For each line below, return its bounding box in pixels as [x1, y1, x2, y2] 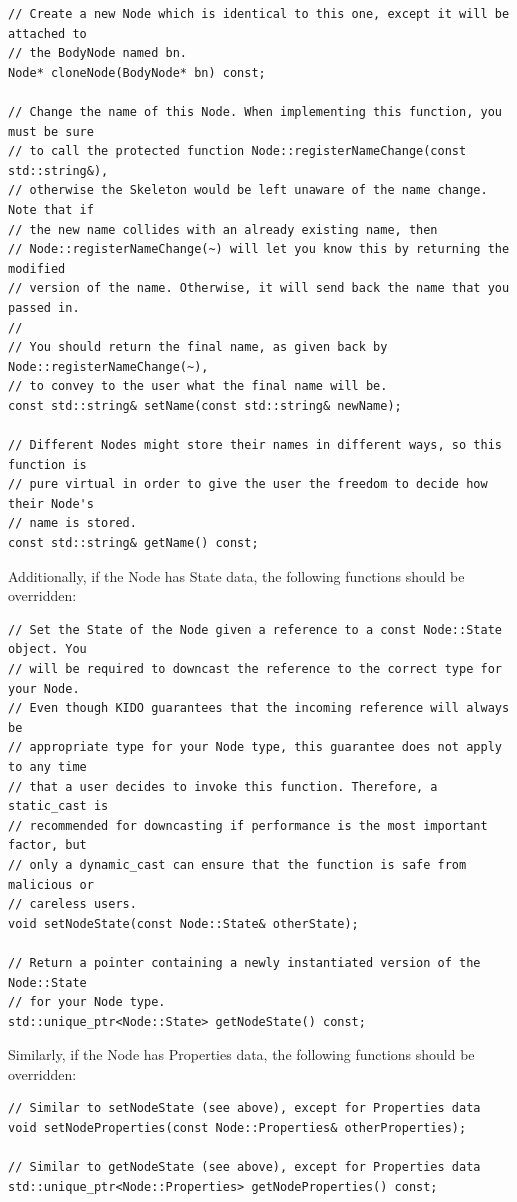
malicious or [8, 877, 94, 892]
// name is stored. [8, 516, 137, 531]
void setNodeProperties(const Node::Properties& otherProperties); [8, 1121, 467, 1136]
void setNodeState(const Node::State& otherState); [8, 916, 359, 931]
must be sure [8, 124, 94, 139]
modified [8, 261, 66, 276]
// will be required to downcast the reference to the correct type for [8, 662, 502, 676]
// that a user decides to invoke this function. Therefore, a [8, 779, 438, 794]
